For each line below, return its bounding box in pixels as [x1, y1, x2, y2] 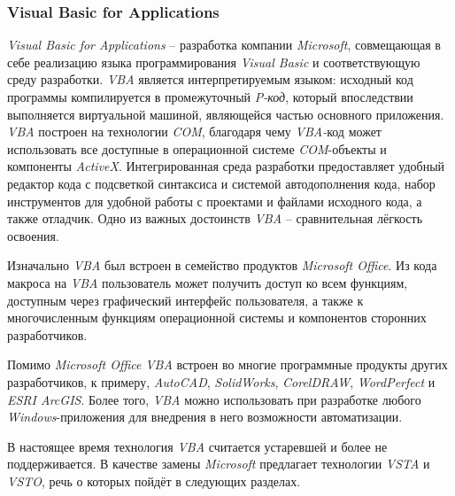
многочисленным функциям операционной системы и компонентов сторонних [7, 308, 427, 327]
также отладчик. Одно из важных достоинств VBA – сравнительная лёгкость [7, 209, 423, 228]
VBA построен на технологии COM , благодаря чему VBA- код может [7, 122, 382, 141]
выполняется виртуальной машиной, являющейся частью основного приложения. [7, 105, 444, 123]
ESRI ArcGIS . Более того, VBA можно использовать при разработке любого [7, 390, 421, 408]
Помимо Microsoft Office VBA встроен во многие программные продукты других [7, 355, 448, 374]
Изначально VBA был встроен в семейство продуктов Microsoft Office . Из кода [7, 256, 437, 275]
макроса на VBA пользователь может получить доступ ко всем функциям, [7, 273, 408, 291]
